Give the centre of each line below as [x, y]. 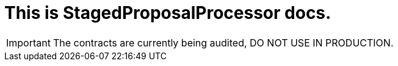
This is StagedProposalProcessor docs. [168, 13]
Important [28, 42]
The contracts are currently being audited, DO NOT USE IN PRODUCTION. [223, 42]
